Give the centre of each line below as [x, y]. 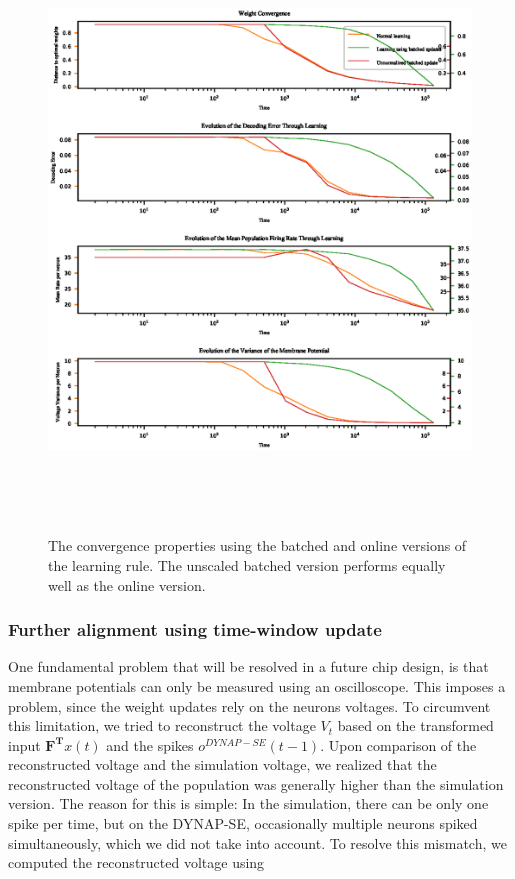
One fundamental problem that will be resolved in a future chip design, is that [248, 666]
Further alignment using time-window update [195, 629]
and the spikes [150, 744]
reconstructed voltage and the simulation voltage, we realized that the [222, 764]
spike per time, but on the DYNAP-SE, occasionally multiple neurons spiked [243, 823]
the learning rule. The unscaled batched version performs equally [247, 564]
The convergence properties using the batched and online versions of [257, 545]
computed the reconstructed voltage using [136, 862]
